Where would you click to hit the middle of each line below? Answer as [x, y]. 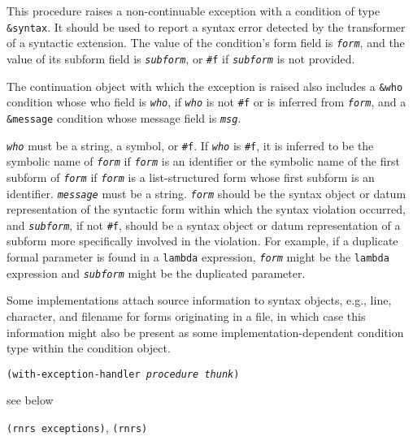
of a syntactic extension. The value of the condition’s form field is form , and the [206, 43]
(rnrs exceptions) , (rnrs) [77, 427]
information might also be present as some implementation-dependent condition [205, 332]
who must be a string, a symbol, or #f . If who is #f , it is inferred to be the [190, 145]
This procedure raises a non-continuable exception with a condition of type [193, 11]
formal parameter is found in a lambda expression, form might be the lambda [198, 257]
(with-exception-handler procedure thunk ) [123, 374]
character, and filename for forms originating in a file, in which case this [186, 316]
